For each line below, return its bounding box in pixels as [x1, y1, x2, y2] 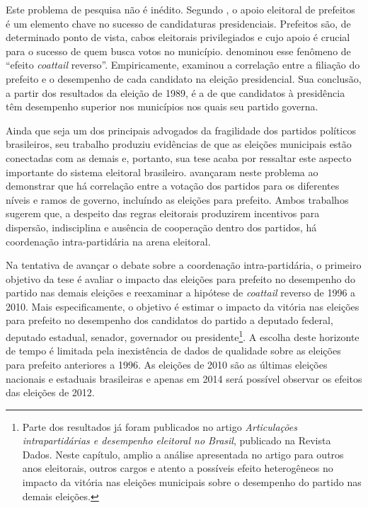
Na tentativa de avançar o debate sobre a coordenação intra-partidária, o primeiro [6, 258, 362, 272]
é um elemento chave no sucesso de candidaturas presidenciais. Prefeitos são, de [6, 16, 351, 30]
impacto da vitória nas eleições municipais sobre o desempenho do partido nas [22, 475, 362, 490]
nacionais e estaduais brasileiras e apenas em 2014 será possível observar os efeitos [6, 371, 362, 386]
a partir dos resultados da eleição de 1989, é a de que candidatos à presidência [6, 85, 345, 100]
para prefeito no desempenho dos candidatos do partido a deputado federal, [6, 313, 333, 328]
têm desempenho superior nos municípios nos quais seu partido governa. [6, 99, 318, 114]
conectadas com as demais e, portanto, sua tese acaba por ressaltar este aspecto [6, 150, 352, 165]
